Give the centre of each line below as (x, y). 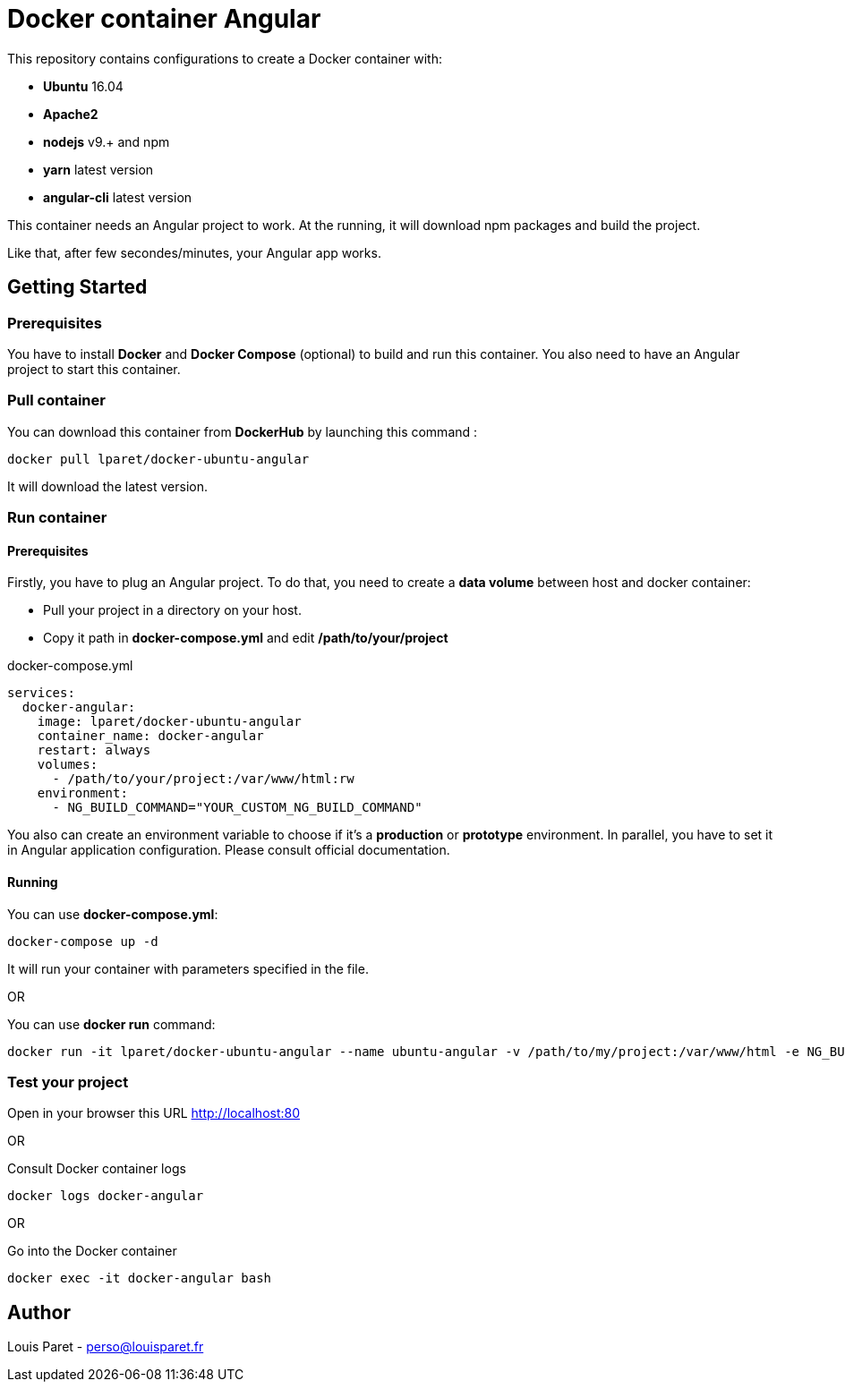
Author (39, 1312)
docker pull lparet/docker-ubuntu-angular (158, 459)
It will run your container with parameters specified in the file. (188, 968)
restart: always (94, 750)
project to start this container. (94, 369)
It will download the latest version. (108, 486)
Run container (57, 518)
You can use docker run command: (111, 1024)
